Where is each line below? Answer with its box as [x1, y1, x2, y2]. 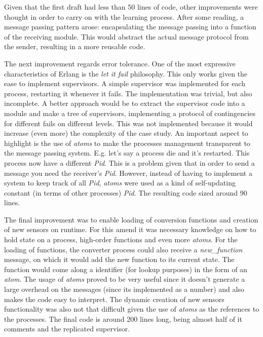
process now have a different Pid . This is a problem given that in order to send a [4, 157, 255, 168]
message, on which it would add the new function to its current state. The [4, 254, 235, 265]
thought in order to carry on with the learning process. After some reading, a [4, 11, 244, 22]
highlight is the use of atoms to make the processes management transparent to [4, 137, 250, 148]
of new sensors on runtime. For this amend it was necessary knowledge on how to [4, 224, 256, 235]
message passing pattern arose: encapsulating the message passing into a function [4, 21, 256, 32]
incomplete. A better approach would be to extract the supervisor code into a [4, 98, 245, 108]
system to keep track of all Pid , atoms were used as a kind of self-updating [4, 177, 236, 188]
